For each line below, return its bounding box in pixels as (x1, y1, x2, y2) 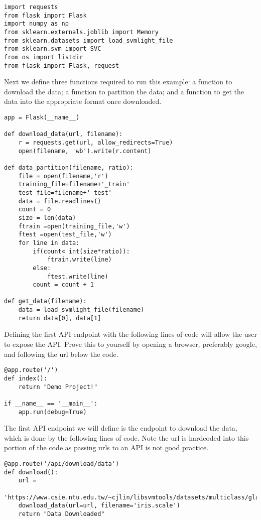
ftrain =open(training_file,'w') (18, 222, 130, 230)
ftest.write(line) (47, 273, 108, 280)
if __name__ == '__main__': (4, 400, 98, 407)
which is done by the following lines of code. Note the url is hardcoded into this (4, 432, 249, 443)
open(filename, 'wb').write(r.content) (18, 147, 152, 155)
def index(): (4, 374, 47, 382)
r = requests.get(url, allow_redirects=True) (18, 139, 173, 146)
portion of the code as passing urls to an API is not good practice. (4, 442, 209, 453)
